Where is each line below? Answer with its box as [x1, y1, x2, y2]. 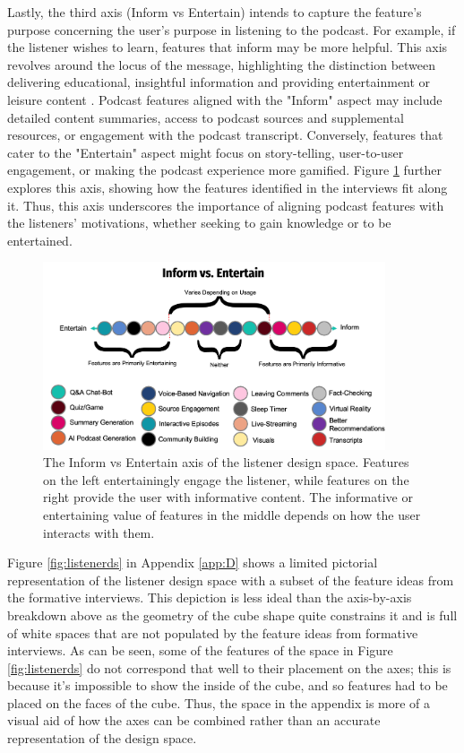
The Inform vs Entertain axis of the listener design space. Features [43, 453, 409, 472]
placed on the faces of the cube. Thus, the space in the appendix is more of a [7, 693, 431, 712]
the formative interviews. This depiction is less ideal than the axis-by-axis [7, 588, 412, 607]
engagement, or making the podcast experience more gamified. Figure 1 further [7, 160, 443, 179]
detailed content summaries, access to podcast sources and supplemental [7, 108, 404, 126]
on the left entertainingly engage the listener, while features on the [43, 470, 409, 489]
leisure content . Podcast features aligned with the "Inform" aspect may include [7, 90, 443, 108]
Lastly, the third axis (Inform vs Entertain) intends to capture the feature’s [7, 3, 422, 21]
